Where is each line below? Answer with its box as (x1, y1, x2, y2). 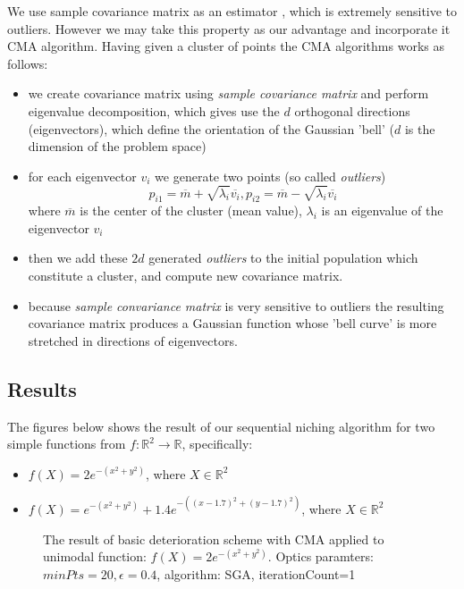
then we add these (28, 248, 128, 267)
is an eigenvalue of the (321, 201, 443, 220)
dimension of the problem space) (28, 137, 207, 156)
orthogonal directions (294, 101, 410, 120)
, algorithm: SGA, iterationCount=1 (156, 564, 356, 583)
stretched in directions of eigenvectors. (28, 331, 238, 349)
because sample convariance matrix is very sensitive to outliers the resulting (28, 296, 444, 315)
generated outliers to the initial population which (148, 248, 418, 267)
